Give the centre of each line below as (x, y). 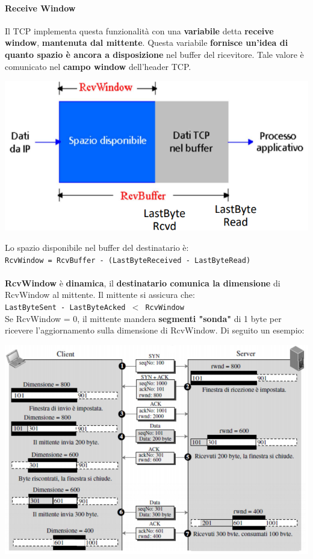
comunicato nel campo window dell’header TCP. (98, 66)
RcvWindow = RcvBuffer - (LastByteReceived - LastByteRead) (128, 260)
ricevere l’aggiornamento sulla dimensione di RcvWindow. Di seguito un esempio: (155, 330)
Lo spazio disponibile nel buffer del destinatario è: (97, 247)
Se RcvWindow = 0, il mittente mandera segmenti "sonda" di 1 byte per (143, 318)
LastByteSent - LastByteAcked (65, 307)
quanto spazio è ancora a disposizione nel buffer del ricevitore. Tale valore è (154, 54)
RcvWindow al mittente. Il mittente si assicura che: (100, 295)
